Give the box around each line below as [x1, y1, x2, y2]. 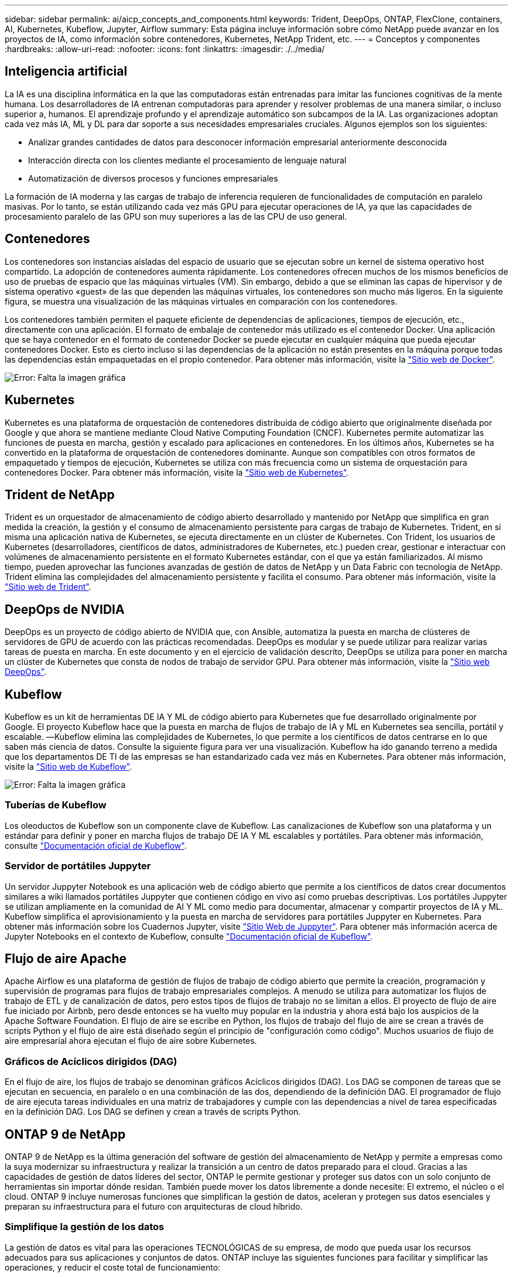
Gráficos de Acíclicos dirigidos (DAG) [5, 1055, 177, 1067]
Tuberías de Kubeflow [5, 799, 107, 811]
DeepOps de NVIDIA [5, 602, 125, 617]
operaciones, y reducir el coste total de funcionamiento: [5, 1262, 221, 1272]
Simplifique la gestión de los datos [5, 1221, 165, 1233]
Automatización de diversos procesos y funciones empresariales [28, 173, 278, 183]
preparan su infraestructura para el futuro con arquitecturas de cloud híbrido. [5, 1201, 303, 1211]
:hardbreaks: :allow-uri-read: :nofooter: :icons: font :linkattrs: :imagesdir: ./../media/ [5, 44, 325, 54]
